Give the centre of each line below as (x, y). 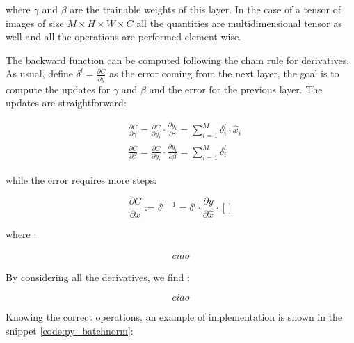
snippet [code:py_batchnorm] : (70, 330)
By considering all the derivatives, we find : (98, 277)
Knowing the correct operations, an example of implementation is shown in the (174, 316)
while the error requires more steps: (81, 180)
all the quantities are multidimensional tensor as (239, 23)
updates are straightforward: (66, 103)
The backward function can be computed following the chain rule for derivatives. (178, 59)
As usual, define (39, 73)
